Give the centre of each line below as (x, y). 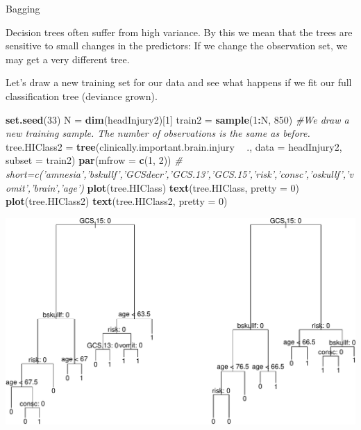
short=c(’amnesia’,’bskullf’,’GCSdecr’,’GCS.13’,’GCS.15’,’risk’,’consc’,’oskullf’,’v (179, 173)
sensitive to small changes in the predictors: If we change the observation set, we (177, 46)
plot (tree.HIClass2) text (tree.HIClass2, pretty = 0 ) (117, 201)
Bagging (23, 8)
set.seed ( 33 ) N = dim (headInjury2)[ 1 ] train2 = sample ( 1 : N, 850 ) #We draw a (177, 119)
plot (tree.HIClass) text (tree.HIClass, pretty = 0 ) (193, 187)
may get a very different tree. (68, 59)
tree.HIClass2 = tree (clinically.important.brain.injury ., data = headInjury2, (174, 146)
